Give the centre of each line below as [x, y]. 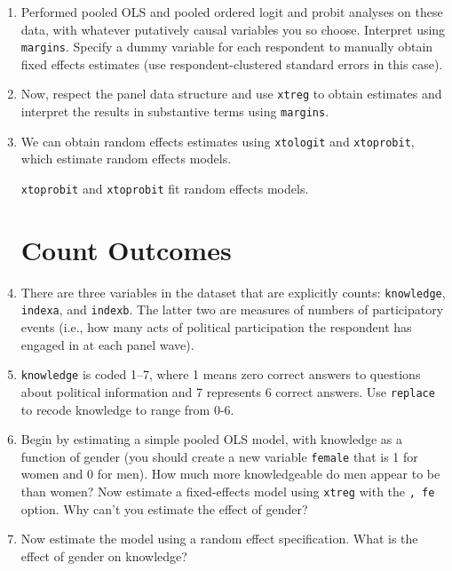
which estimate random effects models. [126, 159]
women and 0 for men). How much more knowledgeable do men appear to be [230, 474]
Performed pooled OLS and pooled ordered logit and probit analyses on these [232, 12]
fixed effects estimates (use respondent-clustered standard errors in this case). [232, 63]
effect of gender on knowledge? [104, 555]
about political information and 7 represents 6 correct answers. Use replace [228, 391]
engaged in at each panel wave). [107, 344]
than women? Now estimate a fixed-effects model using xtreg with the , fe [228, 492]
